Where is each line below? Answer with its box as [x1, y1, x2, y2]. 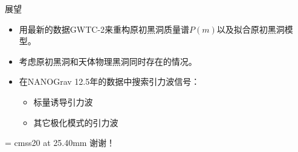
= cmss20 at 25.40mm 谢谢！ [5, 136, 115, 149]
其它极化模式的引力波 [33, 116, 118, 128]
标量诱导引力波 [33, 95, 93, 108]
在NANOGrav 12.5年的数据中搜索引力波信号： [19, 75, 200, 88]
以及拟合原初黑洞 [216, 22, 285, 35]
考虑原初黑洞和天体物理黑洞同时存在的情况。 [19, 55, 197, 67]
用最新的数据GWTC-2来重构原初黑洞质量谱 [19, 22, 190, 35]
